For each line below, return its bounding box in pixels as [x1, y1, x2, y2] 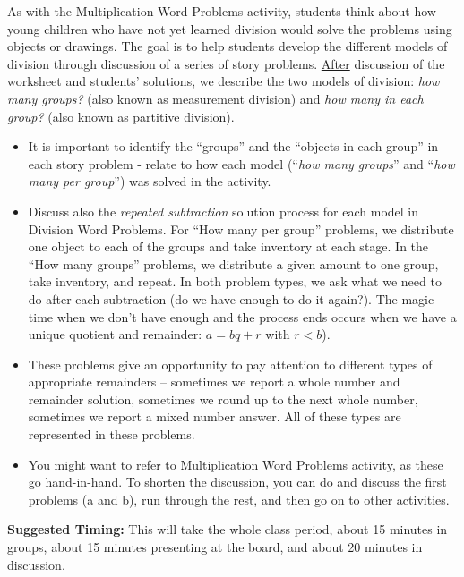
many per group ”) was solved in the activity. [28, 172, 271, 191]
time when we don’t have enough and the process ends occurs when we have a [28, 307, 457, 326]
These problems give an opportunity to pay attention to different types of [28, 354, 433, 373]
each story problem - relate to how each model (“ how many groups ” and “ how [28, 154, 455, 173]
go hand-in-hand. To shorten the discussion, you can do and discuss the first [28, 472, 447, 491]
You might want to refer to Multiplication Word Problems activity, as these [28, 454, 443, 473]
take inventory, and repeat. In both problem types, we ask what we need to [28, 272, 442, 291]
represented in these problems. [28, 425, 195, 444]
